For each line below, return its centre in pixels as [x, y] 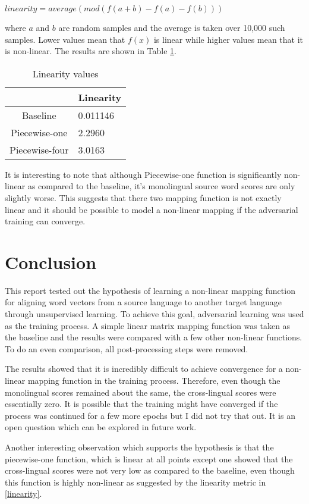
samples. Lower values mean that [65, 39]
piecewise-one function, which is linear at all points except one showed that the [149, 458]
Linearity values [65, 73]
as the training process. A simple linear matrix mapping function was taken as [148, 325]
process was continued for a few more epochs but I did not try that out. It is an [150, 415]
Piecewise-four [39, 149]
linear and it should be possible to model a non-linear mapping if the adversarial [152, 209]
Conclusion [51, 262]
